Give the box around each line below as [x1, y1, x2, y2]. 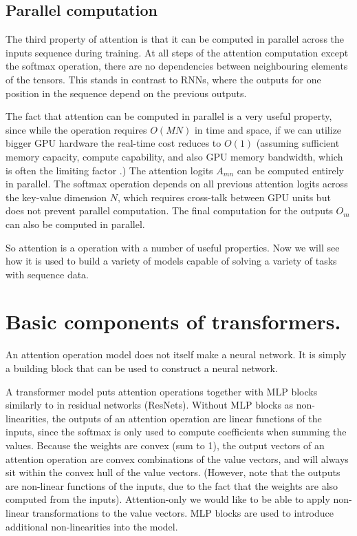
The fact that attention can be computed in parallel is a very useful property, [6, 109, 332, 123]
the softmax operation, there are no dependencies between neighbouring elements [6, 59, 348, 73]
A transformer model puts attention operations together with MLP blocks [6, 384, 318, 398]
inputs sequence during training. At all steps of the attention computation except [6, 45, 349, 59]
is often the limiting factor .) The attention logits [6, 163, 213, 177]
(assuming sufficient [256, 136, 340, 150]
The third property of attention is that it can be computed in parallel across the [6, 32, 345, 46]
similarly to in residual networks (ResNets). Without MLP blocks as [6, 398, 294, 412]
